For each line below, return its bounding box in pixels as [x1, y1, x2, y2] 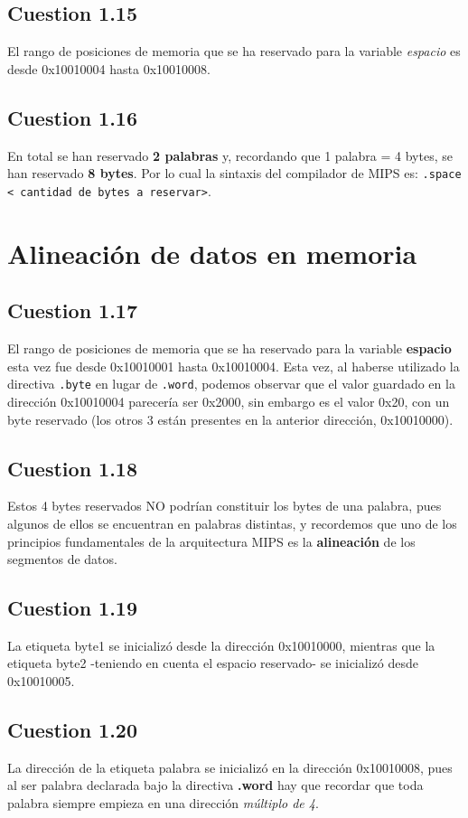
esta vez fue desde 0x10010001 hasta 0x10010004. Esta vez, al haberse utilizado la [7, 356, 460, 375]
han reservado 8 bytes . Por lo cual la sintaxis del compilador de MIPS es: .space [7, 164, 462, 183]
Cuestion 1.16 [7, 103, 138, 131]
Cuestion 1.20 [7, 716, 138, 744]
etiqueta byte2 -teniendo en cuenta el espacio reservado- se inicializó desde [7, 653, 418, 672]
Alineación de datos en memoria [7, 234, 417, 271]
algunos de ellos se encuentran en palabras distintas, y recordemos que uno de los [7, 513, 457, 532]
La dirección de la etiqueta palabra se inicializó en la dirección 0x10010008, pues [7, 757, 453, 776]
